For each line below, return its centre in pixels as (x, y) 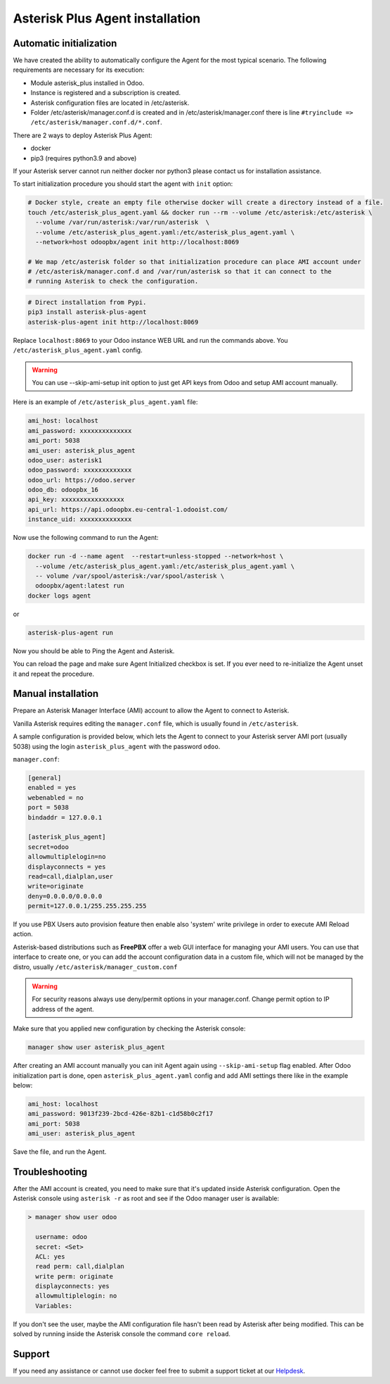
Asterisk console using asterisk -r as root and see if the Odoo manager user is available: (146, 1199)
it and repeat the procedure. (54, 674)
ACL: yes (50, 1256)
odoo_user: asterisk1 (65, 460)
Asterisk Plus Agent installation (107, 18)
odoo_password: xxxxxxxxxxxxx (80, 470)
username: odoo (61, 1237)
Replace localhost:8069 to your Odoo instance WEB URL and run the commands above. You (150, 340)
